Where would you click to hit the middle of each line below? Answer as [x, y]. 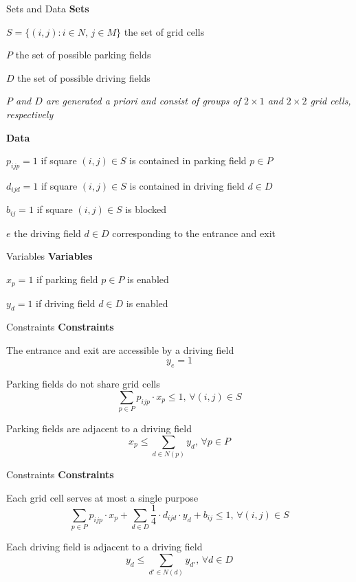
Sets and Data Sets [48, 8]
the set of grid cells [164, 31]
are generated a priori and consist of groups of [143, 101]
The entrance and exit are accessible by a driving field [120, 349]
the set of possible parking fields [83, 55]
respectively [30, 114]
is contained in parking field [188, 160]
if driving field [66, 303]
